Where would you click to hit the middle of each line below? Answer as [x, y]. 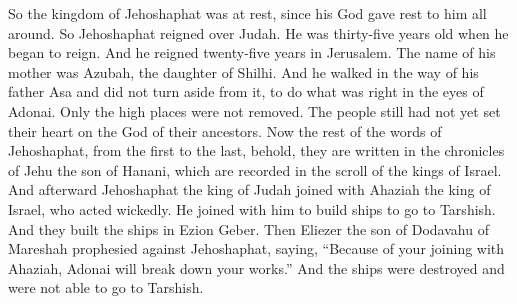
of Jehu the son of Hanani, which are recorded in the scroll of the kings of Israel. [255, 169]
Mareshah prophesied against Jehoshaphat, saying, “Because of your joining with [256, 248]
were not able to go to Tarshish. [106, 287]
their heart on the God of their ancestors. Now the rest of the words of [225, 130]
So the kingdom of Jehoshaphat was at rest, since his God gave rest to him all [247, 13]
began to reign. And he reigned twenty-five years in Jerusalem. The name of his [252, 52]
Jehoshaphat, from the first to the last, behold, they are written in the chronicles [256, 150]
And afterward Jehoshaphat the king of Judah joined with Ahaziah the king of [249, 189]
